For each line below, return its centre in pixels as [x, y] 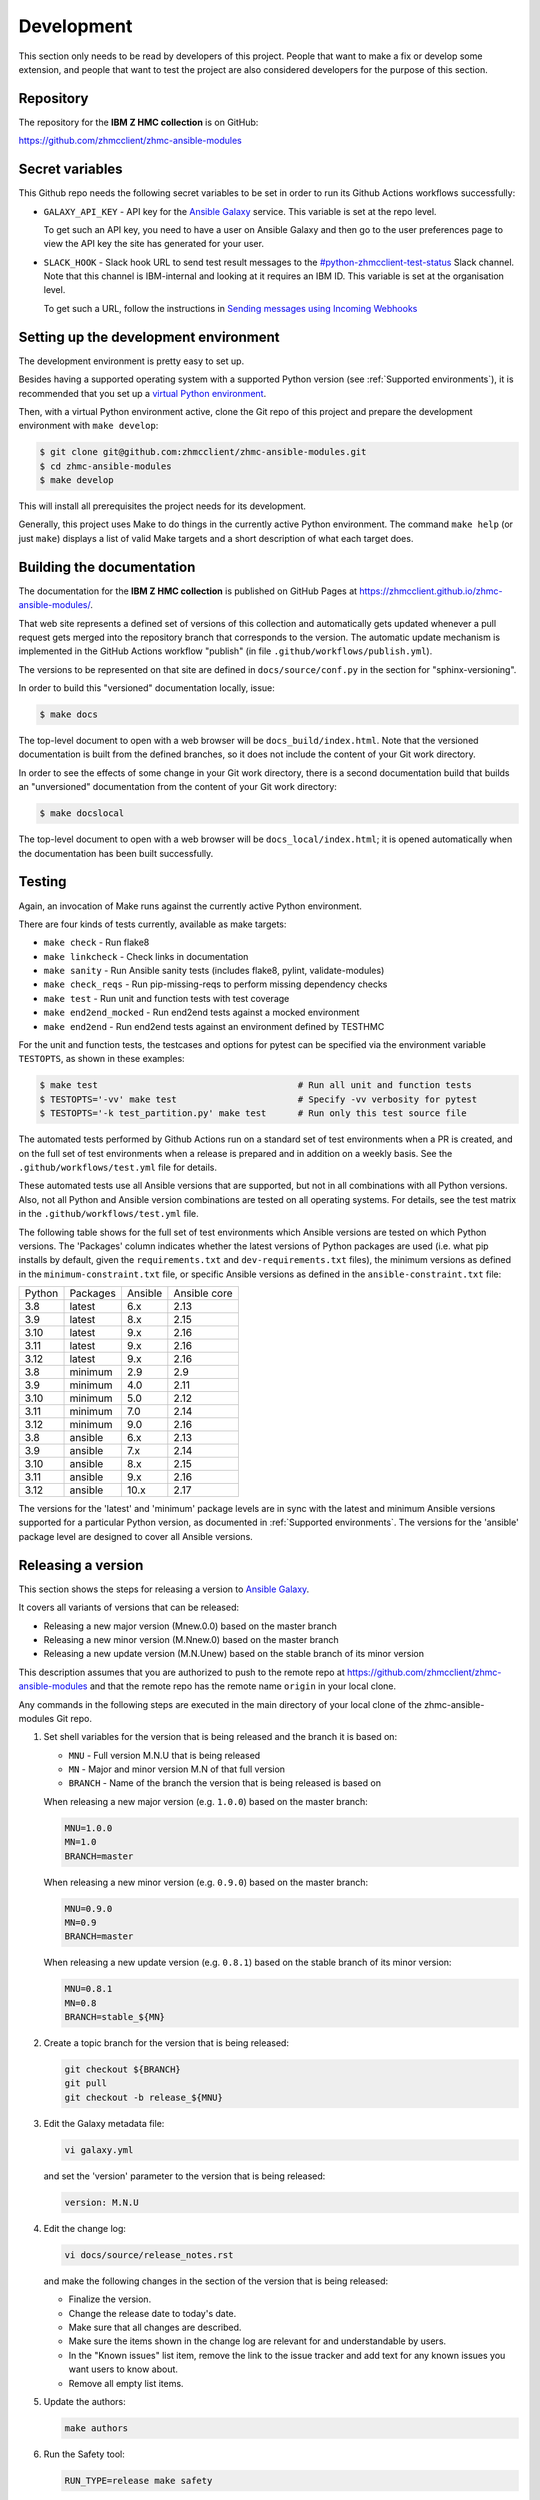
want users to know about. [123, 2369]
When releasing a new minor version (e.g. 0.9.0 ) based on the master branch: [206, 1882]
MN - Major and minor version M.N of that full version [176, 1769]
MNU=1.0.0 [88, 1828]
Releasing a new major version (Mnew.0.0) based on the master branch [190, 1626]
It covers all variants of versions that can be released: [129, 1607]
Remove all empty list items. [126, 2383]
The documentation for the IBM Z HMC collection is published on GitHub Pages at [188, 591]
